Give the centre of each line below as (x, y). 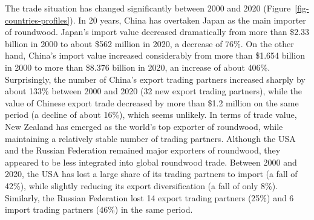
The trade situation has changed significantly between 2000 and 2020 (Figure (148, 8)
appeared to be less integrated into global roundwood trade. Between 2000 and (151, 162)
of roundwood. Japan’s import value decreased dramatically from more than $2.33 (157, 32)
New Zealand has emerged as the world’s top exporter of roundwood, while (144, 126)
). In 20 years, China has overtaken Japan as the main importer (188, 20)
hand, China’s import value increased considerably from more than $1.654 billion (155, 55)
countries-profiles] (38, 20)
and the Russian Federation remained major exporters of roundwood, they (143, 150)
